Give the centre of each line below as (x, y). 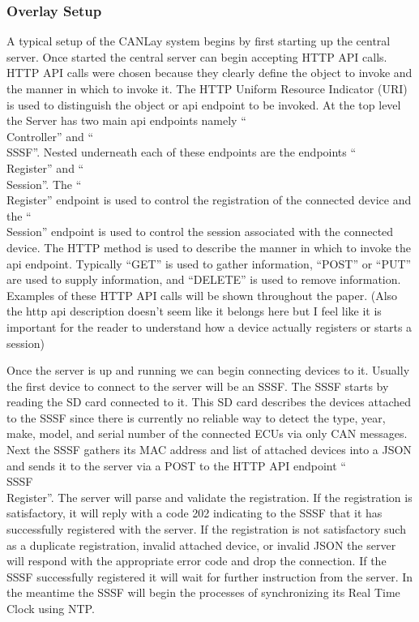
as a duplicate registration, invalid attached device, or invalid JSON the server (201, 545)
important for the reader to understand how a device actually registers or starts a (209, 326)
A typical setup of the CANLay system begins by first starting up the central (199, 41)
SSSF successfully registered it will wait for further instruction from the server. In (210, 576)
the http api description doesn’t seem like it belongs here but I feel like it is (194, 311)
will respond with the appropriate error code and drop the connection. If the (197, 561)
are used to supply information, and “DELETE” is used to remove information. (204, 279)
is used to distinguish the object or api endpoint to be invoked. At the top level (204, 104)
